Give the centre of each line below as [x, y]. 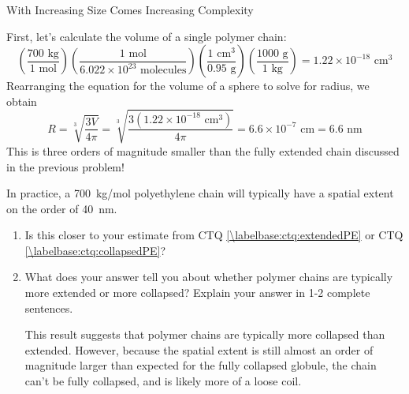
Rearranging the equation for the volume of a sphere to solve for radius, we [188, 86]
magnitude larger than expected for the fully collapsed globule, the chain [201, 365]
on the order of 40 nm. [62, 208]
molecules [164, 71]
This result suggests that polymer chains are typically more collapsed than [205, 334]
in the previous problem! [65, 166]
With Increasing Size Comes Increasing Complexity [130, 9]
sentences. [49, 308]
